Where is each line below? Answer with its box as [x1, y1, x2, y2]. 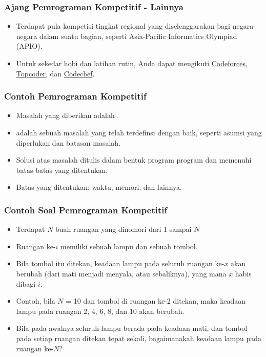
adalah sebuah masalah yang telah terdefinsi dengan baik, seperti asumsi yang [16, 127, 262, 137]
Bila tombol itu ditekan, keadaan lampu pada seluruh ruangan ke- [16, 258, 224, 269]
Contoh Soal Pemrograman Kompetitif [4, 203, 168, 216]
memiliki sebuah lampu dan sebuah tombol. [60, 241, 198, 251]
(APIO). [16, 41, 43, 51]
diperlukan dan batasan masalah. [16, 137, 121, 148]
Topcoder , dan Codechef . [16, 68, 95, 78]
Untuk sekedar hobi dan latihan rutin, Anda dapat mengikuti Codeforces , [16, 58, 248, 68]
